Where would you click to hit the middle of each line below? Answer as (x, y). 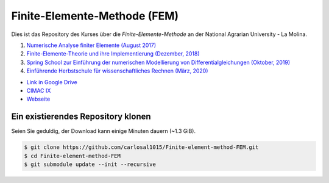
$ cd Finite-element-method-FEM (73, 156)
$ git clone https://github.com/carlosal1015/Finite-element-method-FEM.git (141, 147)
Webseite (38, 99)
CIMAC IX (39, 90)
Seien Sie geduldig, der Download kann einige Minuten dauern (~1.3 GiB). (104, 131)
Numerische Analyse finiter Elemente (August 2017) (91, 45)
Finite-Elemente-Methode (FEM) (95, 16)
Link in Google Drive (52, 82)
